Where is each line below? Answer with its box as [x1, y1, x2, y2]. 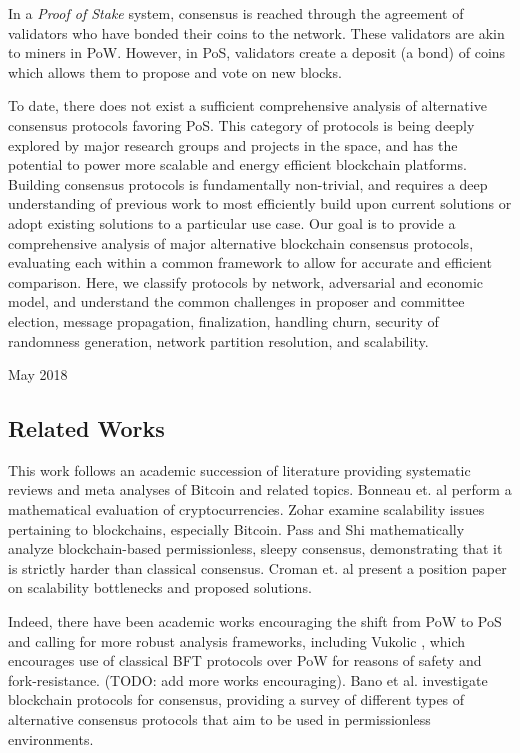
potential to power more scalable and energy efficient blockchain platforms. [8, 154, 467, 175]
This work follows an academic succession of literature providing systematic [8, 459, 471, 480]
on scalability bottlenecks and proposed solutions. [8, 577, 312, 598]
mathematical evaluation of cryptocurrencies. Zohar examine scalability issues [8, 499, 485, 520]
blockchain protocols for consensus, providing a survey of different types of [8, 689, 465, 710]
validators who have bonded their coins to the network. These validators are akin [8, 22, 505, 43]
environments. [8, 728, 94, 749]
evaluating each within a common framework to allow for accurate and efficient [8, 252, 492, 273]
